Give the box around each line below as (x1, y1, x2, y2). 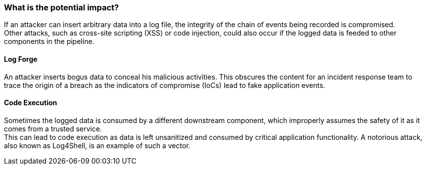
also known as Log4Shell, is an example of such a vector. (4, 141, 190, 150)
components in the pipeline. (4, 37, 95, 46)
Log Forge (4, 54, 38, 63)
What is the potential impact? (4, 2, 119, 12)
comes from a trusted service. (4, 124, 102, 133)
